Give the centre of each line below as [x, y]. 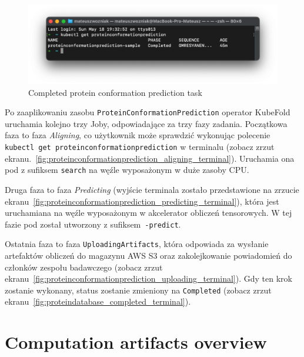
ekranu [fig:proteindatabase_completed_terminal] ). [98, 301]
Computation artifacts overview [136, 342]
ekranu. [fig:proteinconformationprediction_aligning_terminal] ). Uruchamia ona [150, 158]
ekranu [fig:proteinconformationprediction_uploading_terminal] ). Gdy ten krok [148, 278]
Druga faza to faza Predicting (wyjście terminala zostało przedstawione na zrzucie [152, 189]
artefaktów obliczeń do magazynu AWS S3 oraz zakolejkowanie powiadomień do [148, 256]
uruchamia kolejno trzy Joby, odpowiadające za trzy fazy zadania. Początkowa [146, 123]
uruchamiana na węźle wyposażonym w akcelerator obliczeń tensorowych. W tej [148, 213]
